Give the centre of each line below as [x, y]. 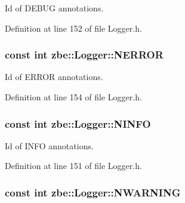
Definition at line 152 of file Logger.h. [73, 28]
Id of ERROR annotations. [54, 77]
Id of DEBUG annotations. [54, 8]
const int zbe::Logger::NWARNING [93, 192]
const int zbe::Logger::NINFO [78, 123]
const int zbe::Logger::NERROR [84, 55]
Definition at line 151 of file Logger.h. [73, 166]
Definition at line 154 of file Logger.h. [73, 97]
